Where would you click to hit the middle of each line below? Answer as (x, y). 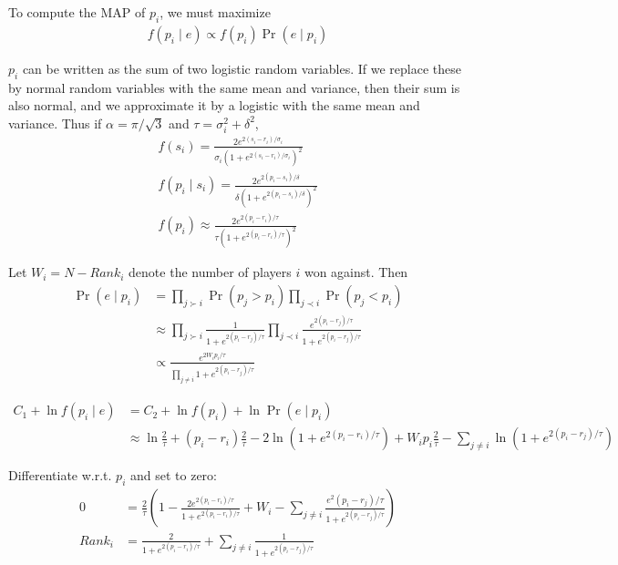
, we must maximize (215, 12)
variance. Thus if (55, 123)
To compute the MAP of (77, 12)
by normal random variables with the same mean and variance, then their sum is (234, 87)
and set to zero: (173, 475)
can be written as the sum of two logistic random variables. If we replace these (242, 68)
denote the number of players (210, 272)
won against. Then (356, 272)
